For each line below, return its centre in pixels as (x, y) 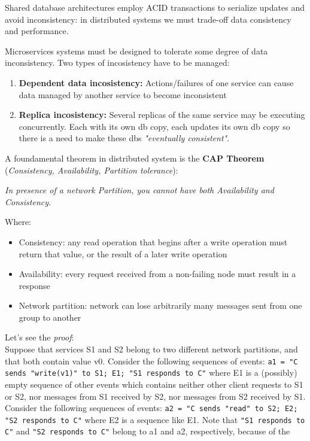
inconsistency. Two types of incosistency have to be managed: (117, 63)
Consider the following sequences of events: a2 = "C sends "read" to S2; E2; (151, 408)
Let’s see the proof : (39, 337)
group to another (50, 317)
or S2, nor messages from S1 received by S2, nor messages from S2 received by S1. (155, 396)
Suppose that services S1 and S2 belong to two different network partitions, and (151, 349)
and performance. (37, 31)
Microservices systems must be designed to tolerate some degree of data (136, 51)
